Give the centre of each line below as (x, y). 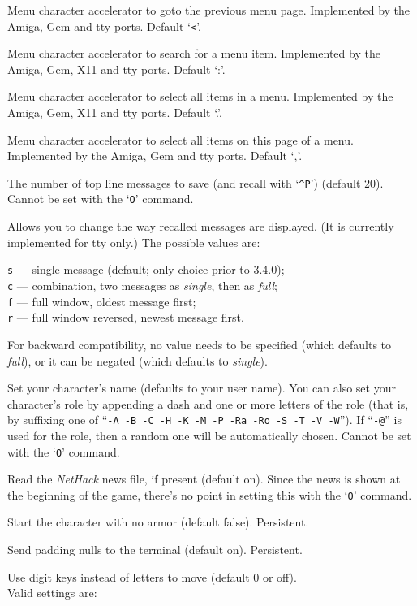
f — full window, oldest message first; (102, 301)
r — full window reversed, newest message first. (126, 317)
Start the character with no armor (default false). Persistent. (158, 522)
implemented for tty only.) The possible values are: (134, 242)
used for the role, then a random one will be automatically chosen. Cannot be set (209, 435)
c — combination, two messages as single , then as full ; (142, 285)
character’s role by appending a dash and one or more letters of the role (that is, (208, 403)
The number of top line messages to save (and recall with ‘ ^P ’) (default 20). (196, 182)
